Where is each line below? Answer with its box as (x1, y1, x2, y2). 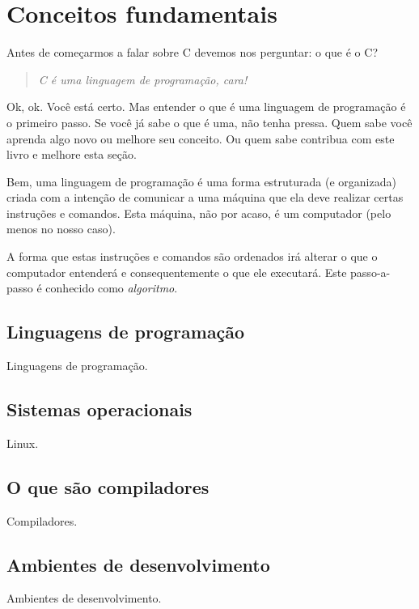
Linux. (6, 434, 39, 451)
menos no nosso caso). (6, 220, 116, 237)
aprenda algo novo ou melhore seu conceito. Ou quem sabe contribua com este (6, 130, 395, 147)
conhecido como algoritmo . (45, 279, 178, 296)
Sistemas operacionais (6, 397, 193, 422)
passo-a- (350, 263, 391, 280)
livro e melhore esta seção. (6, 146, 137, 163)
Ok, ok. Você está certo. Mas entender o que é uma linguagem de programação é (6, 98, 406, 115)
